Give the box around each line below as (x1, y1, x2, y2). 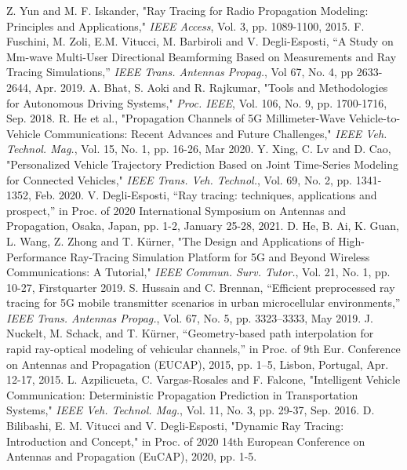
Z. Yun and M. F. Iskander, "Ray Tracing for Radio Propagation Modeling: (6, 2, 369, 18)
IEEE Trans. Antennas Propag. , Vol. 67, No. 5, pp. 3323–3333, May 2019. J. (6, 309, 373, 326)
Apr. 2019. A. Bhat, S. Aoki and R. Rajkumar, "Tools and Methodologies (35, 78, 388, 95)
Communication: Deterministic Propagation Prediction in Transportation (6, 386, 358, 403)
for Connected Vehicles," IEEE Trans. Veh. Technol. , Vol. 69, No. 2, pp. (6, 171, 352, 188)
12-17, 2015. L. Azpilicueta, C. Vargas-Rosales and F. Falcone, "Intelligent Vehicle (6, 371, 401, 388)
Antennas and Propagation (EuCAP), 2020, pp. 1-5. (6, 448, 257, 465)
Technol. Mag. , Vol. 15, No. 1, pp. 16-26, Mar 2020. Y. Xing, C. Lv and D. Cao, (6, 140, 391, 157)
